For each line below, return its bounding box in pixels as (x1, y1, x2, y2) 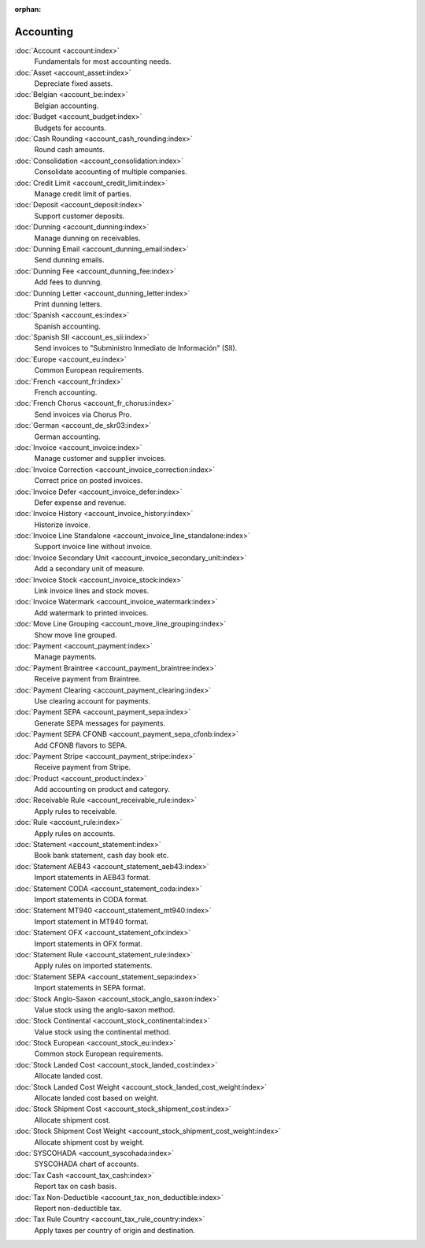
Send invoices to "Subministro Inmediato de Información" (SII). (34, 344, 238, 353)
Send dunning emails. (34, 255, 105, 265)
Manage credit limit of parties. (34, 189, 132, 199)
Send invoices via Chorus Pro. (34, 410, 132, 419)
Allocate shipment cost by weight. (34, 1137, 145, 1146)
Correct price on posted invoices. (34, 476, 143, 485)
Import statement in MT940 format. (34, 916, 149, 926)
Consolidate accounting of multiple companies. (34, 167, 188, 176)
